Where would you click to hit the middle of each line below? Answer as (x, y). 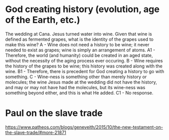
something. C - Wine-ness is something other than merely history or (76, 77)
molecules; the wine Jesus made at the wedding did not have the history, (81, 82)
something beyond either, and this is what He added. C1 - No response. (79, 93)
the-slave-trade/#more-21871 (36, 132)
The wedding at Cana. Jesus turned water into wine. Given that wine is (79, 34)
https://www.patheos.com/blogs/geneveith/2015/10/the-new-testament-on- (84, 127)
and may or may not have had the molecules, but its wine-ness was (75, 87)
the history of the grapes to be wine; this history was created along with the (84, 66)
